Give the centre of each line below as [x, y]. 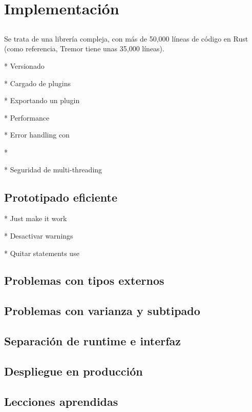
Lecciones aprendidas [61, 401]
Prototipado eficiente [61, 197]
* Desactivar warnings [39, 235]
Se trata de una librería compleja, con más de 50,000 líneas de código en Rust [126, 38]
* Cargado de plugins [38, 83]
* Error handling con [37, 135]
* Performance [27, 117]
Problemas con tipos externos [84, 280]
